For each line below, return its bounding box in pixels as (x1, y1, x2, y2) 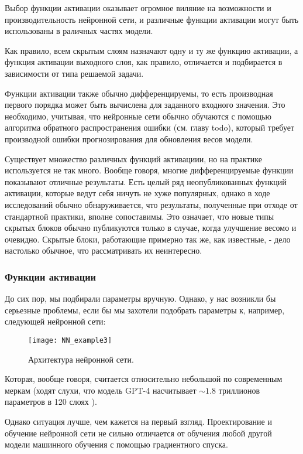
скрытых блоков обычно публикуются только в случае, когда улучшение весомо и (5, 221, 297, 234)
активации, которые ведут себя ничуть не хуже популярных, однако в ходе (5, 187, 270, 199)
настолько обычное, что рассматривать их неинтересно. (5, 244, 202, 257)
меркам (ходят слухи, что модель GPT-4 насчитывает (5, 384, 197, 396)
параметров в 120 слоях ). (5, 395, 97, 408)
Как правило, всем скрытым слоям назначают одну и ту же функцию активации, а (5, 44, 298, 56)
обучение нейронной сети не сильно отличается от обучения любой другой (5, 426, 272, 439)
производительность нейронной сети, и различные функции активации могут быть (5, 13, 299, 25)
